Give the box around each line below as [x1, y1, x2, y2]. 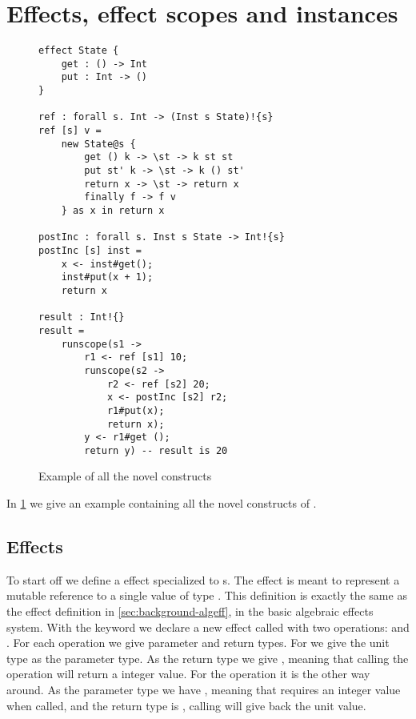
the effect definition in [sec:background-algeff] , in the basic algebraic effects [6, 603, 374, 620]
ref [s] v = [38, 125, 102, 137]
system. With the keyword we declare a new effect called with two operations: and [6, 618, 410, 635]
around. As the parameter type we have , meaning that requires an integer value [6, 681, 401, 698]
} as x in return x [61, 205, 165, 216]
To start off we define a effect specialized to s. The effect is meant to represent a [6, 571, 400, 588]
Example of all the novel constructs [38, 468, 212, 484]
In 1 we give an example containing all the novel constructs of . [6, 495, 317, 512]
